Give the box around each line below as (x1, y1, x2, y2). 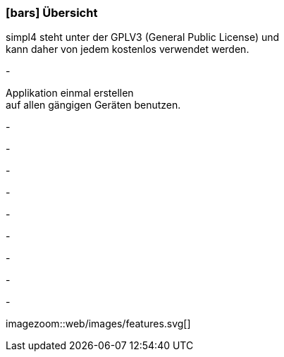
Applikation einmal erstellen (6, 87, 134, 99)
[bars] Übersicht (6, 6, 98, 20)
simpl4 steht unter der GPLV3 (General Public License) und (6, 31, 280, 44)
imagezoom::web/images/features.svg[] (6, 317, 191, 330)
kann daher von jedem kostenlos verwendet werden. (6, 43, 249, 56)
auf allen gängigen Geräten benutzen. (6, 99, 181, 111)
